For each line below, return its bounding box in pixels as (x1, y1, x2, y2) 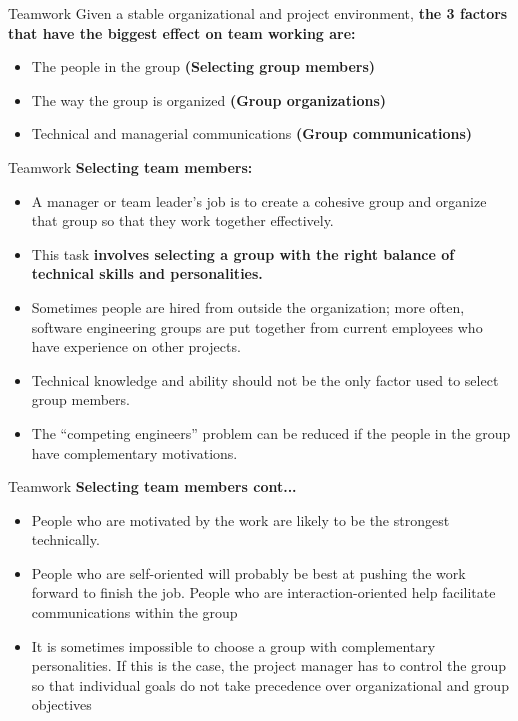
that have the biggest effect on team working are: (8, 22, 356, 43)
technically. (31, 529, 100, 550)
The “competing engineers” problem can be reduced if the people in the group (31, 422, 511, 443)
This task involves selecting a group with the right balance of (31, 243, 455, 264)
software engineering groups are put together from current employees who (31, 316, 483, 337)
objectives (31, 694, 92, 715)
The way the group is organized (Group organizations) (31, 89, 387, 110)
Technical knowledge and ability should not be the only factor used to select (31, 369, 499, 390)
